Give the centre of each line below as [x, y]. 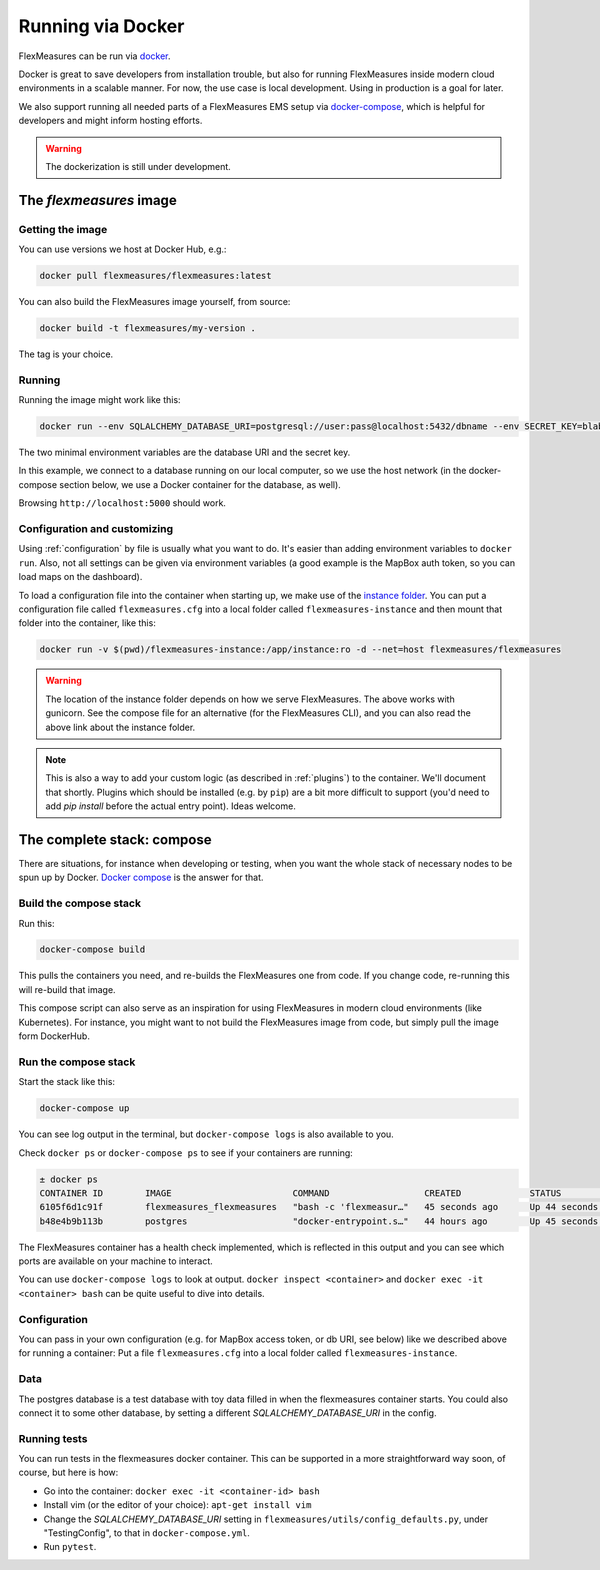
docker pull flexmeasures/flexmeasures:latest [155, 276]
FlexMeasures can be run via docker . [94, 56]
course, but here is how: [68, 1472]
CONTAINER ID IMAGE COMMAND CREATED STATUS [300, 1193]
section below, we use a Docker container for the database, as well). [200, 484]
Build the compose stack [80, 903]
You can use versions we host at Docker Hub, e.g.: [122, 249]
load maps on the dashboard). [80, 577]
